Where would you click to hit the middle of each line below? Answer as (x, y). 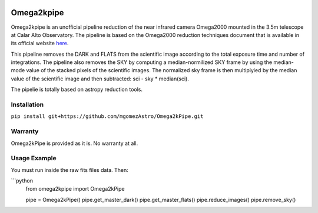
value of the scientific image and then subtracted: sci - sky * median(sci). (100, 79)
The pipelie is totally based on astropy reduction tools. (77, 89)
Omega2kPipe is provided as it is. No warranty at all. (74, 143)
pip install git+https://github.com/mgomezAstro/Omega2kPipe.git (107, 116)
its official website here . (40, 43)
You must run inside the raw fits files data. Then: (70, 170)
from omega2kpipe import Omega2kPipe (75, 189)
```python (22, 181)
